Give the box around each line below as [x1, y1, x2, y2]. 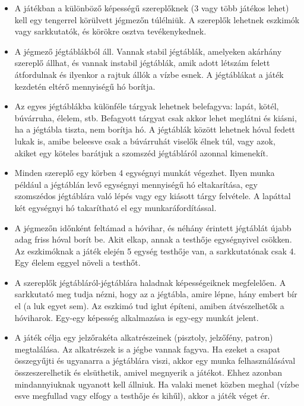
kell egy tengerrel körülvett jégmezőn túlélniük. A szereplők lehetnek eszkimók [14, 13, 300, 26]
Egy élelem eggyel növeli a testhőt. [14, 256, 141, 269]
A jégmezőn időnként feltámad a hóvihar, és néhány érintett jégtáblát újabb [14, 221, 292, 234]
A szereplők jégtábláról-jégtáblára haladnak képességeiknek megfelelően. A [14, 276, 286, 288]
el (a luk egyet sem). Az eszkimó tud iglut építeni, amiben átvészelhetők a [14, 300, 284, 312]
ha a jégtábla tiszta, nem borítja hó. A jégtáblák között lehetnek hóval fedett [14, 123, 296, 136]
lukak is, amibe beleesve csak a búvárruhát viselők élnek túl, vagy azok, [14, 134, 275, 147]
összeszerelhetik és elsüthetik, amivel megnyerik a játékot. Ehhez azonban [14, 366, 282, 379]
